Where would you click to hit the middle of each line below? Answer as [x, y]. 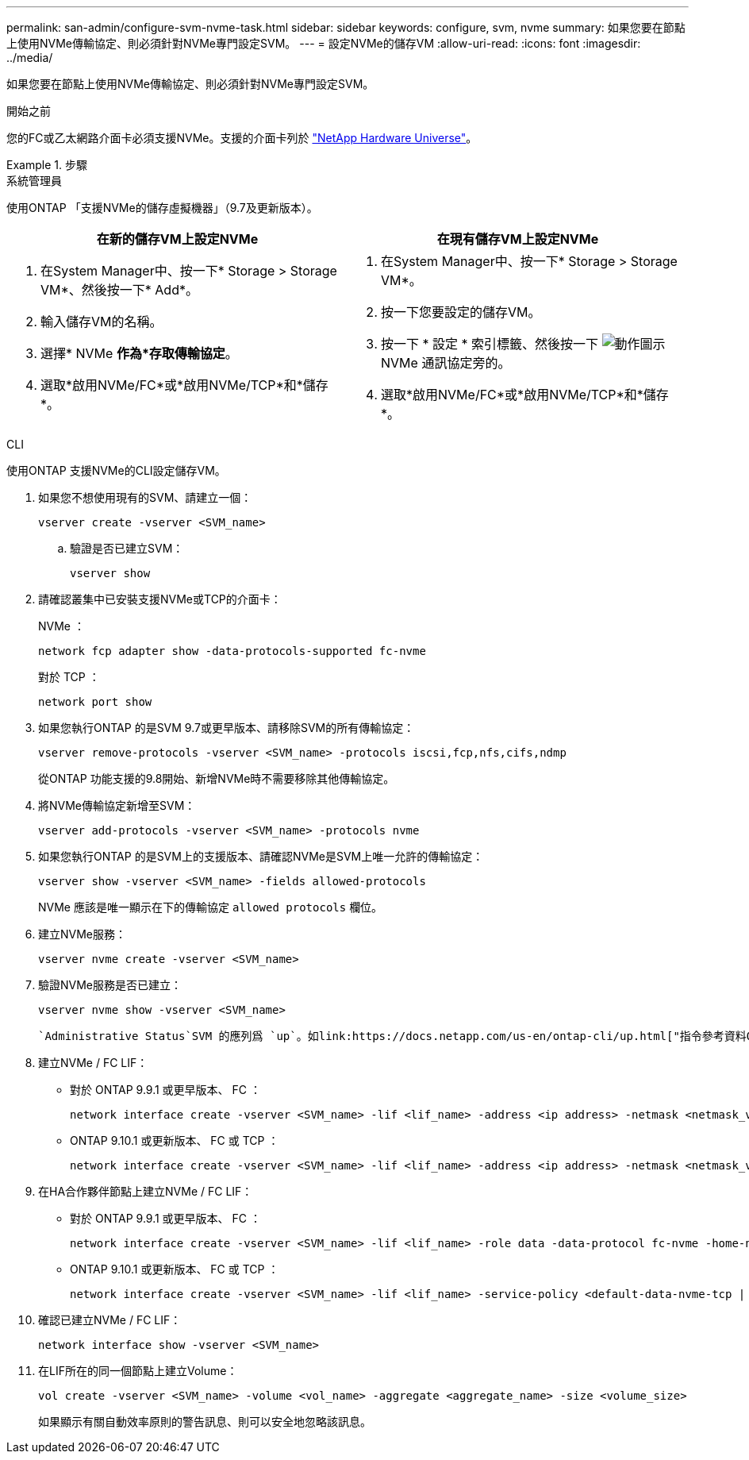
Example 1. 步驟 [47, 165]
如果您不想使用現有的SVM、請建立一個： [145, 497]
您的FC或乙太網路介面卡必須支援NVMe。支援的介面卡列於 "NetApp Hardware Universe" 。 [242, 138]
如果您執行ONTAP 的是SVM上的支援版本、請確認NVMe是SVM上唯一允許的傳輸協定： [261, 856]
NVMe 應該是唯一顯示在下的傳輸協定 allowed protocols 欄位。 [211, 907]
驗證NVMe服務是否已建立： [110, 985]
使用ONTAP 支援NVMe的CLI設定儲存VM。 [116, 470]
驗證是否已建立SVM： [127, 548]
